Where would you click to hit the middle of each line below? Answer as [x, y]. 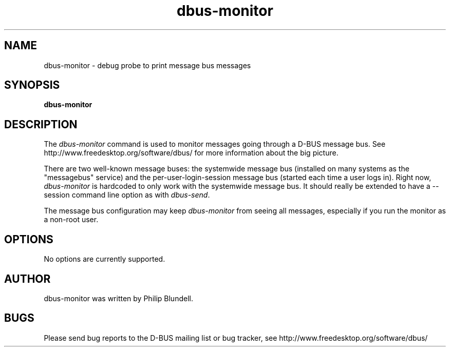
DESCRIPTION [41, 124]
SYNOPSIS [32, 85]
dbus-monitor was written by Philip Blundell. [118, 298]
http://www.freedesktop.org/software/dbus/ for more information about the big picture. [191, 153]
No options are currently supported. [105, 259]
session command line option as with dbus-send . [127, 195]
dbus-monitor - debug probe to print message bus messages [147, 65]
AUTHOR [27, 279]
